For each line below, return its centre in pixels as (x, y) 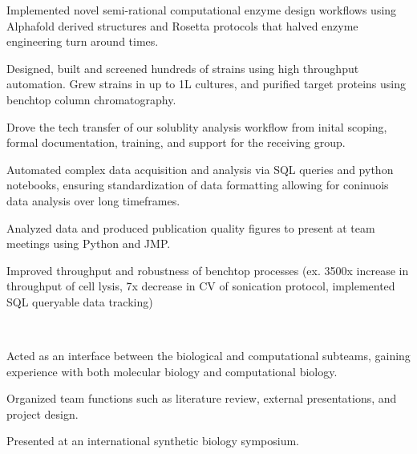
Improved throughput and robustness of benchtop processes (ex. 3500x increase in (208, 270)
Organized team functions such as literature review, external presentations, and (202, 398)
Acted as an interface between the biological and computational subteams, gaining (208, 356)
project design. (43, 413)
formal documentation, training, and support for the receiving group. (176, 142)
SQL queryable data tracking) (80, 301)
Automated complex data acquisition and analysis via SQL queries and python (200, 169)
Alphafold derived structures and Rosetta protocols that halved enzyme (182, 25)
